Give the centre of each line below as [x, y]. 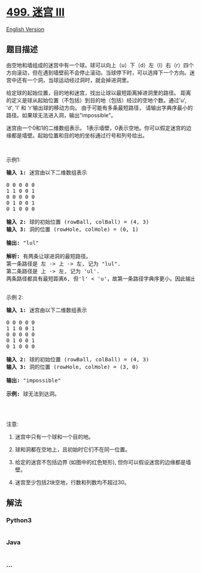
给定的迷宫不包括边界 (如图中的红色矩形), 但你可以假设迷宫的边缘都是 [100, 462]
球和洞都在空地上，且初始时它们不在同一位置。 [72, 449]
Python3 [19, 520]
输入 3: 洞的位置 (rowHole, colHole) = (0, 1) [72, 229]
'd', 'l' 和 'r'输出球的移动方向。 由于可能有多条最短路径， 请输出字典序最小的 [100, 108]
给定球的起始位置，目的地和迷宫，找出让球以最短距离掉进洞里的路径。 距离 [99, 93]
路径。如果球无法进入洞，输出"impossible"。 [61, 115]
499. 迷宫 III [35, 12]
